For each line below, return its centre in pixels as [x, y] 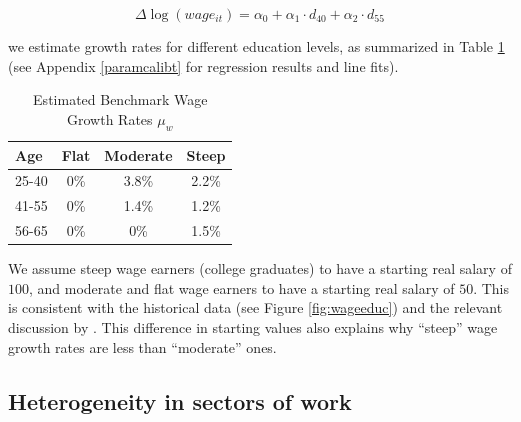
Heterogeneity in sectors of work [180, 400]
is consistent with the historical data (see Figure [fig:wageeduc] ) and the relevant [255, 307]
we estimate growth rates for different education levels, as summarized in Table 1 [256, 46]
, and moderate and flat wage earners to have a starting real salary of [242, 287]
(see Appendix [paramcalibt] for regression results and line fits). [203, 65]
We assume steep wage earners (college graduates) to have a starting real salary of [260, 268]
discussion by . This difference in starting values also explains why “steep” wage [253, 326]
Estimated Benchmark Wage [120, 99]
